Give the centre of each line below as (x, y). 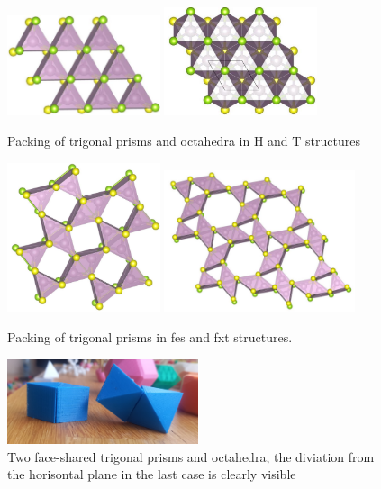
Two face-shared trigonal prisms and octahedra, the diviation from (191, 456)
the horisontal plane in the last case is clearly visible (152, 474)
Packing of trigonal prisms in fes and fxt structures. (150, 336)
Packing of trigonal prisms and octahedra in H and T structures (184, 140)
